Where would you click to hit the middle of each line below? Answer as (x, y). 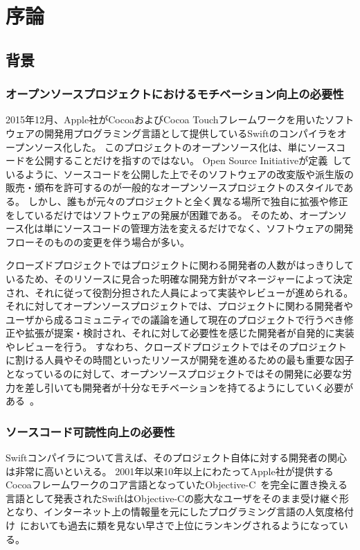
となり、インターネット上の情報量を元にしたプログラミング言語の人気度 (170, 512)
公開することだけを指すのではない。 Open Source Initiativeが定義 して (193, 160)
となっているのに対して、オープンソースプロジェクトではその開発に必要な (174, 374)
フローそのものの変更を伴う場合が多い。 (98, 241)
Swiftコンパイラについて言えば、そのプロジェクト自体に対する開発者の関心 (177, 458)
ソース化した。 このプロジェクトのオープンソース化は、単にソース (185, 147)
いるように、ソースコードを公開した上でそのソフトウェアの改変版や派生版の (180, 174)
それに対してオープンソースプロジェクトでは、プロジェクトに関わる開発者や (180, 306)
